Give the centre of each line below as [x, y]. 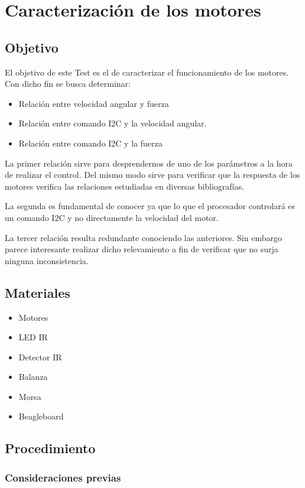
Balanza [33, 377]
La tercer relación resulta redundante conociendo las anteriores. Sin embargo [143, 237]
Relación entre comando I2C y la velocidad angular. [113, 123]
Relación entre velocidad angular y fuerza [94, 103]
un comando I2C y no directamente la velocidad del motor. [112, 217]
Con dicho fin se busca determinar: [68, 84]
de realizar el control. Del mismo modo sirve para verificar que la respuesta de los [152, 175]
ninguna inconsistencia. [47, 260]
